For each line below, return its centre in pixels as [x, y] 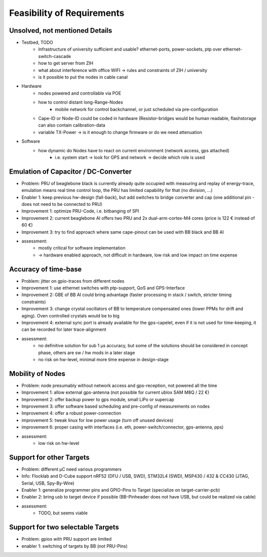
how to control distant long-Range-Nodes [81, 102]
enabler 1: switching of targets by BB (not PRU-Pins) [75, 546]
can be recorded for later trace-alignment [64, 329]
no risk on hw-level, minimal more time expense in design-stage [104, 359]
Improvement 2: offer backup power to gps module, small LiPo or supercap [98, 399]
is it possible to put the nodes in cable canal [83, 77]
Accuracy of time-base [45, 269]
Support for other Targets [49, 457]
